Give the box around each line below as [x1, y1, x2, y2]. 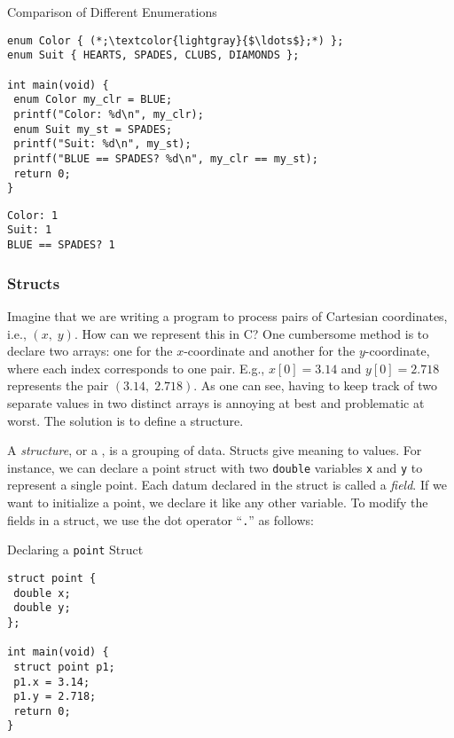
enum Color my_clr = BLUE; [13, 93, 173, 106]
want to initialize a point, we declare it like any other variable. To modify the [7, 493, 428, 511]
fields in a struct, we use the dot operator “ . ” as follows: [7, 510, 314, 529]
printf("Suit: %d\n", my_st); [13, 137, 192, 151]
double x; [13, 586, 71, 600]
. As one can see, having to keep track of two [193, 376, 437, 395]
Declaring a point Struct [7, 540, 144, 559]
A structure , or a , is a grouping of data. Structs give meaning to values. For [7, 441, 422, 459]
